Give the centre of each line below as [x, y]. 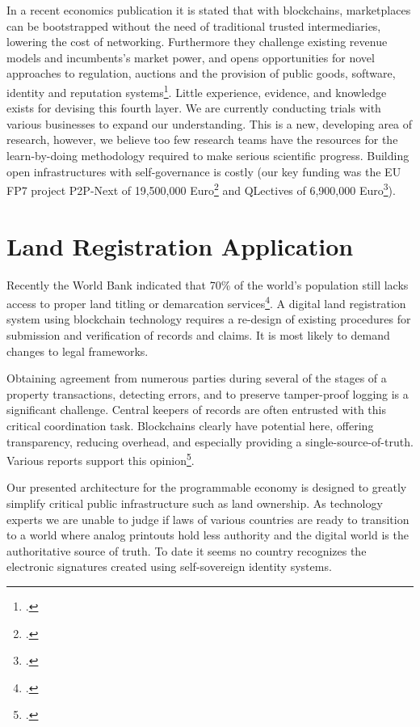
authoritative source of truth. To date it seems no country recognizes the [187, 550]
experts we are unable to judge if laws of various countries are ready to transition [208, 519]
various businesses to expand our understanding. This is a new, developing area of [210, 123]
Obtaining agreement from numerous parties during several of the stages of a [197, 378]
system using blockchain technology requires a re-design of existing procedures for [209, 319]
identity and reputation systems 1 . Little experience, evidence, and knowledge [197, 91]
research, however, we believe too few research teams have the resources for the [202, 139]
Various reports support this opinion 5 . [101, 459]
